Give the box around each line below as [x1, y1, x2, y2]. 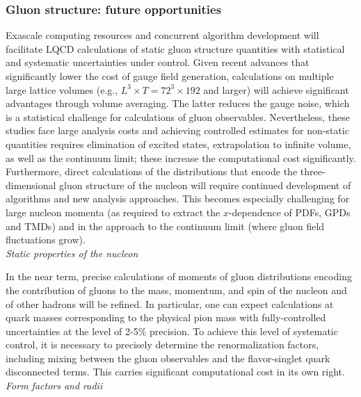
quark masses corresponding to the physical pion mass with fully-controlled [6, 310, 326, 325]
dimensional [6, 177, 56, 192]
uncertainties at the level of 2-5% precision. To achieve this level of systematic [6, 323, 338, 338]
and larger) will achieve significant [203, 82, 349, 97]
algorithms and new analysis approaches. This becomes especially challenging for [6, 191, 350, 206]
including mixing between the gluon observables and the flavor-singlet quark [6, 350, 330, 365]
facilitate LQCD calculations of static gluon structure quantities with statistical [6, 41, 345, 56]
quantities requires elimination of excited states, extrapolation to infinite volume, [6, 136, 351, 151]
